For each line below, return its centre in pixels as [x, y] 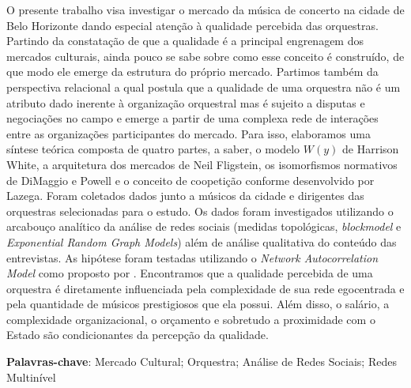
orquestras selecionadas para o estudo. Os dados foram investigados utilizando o [200, 211]
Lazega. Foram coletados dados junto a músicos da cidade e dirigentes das [185, 196]
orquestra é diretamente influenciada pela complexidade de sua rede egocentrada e [205, 288]
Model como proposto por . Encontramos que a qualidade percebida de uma [190, 273]
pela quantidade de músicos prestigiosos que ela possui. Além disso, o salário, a [198, 304]
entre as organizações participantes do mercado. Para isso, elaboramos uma [189, 133]
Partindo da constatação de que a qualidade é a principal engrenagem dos [185, 41]
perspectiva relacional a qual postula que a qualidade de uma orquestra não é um [204, 87]
